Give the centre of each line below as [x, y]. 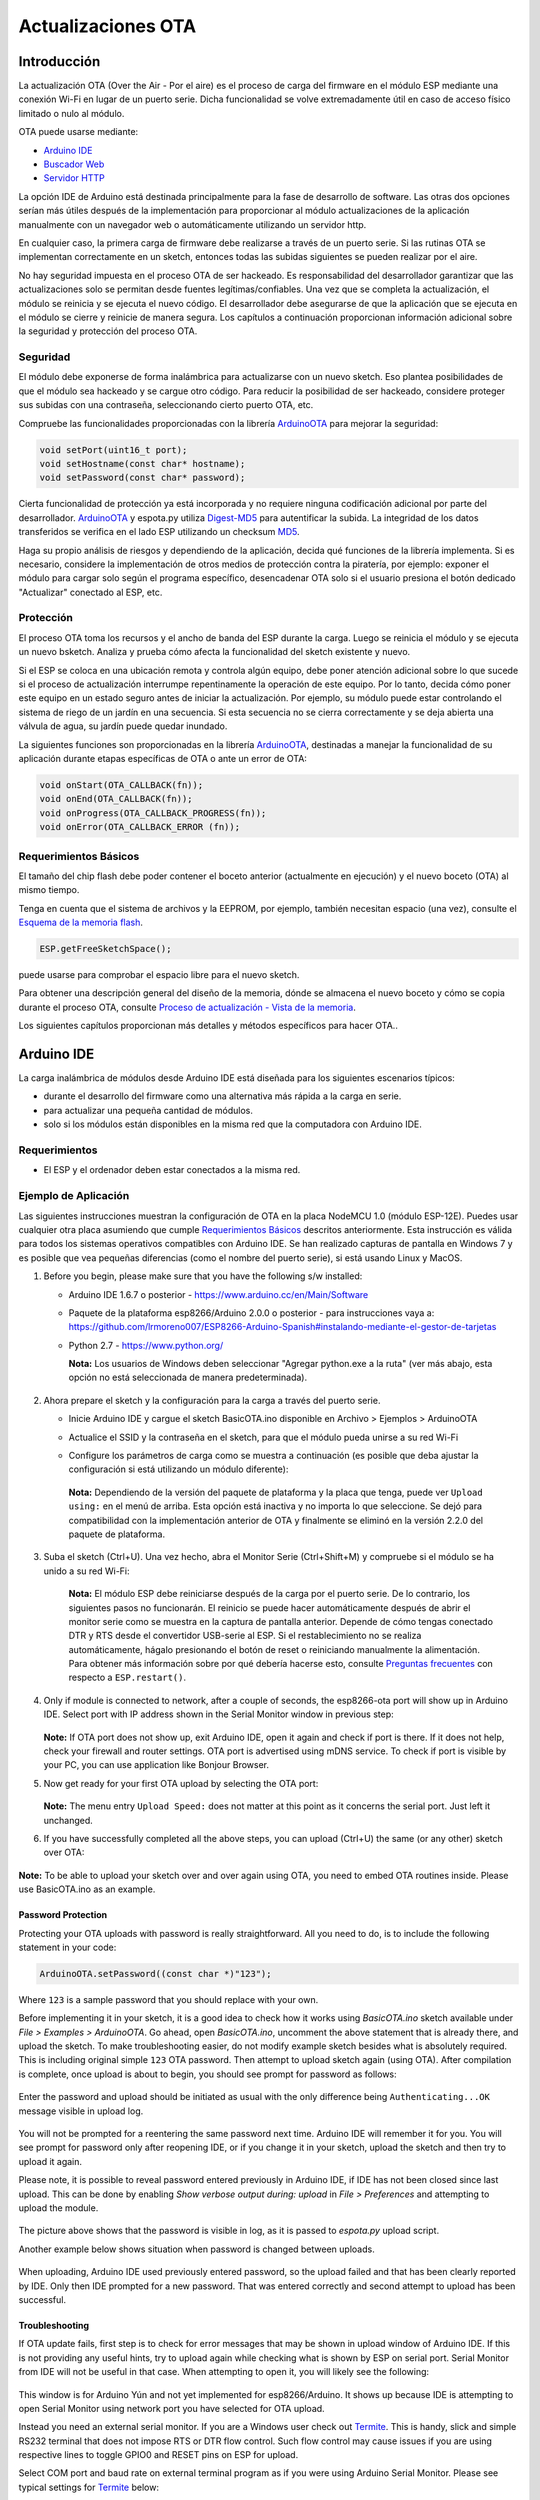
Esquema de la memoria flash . [81, 922]
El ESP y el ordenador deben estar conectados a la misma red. [172, 1170]
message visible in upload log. [81, 2111]
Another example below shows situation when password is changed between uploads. [196, 2249]
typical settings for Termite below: [89, 2487]
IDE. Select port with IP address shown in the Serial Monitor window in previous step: [218, 1714]
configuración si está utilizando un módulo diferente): [178, 1469]
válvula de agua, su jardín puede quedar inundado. [123, 726]
